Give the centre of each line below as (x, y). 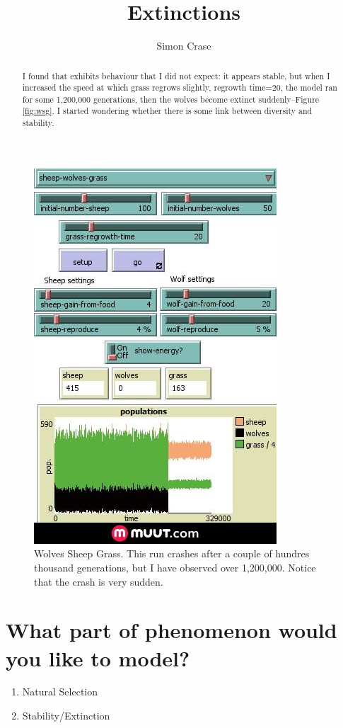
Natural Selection (60, 692)
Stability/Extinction (66, 716)
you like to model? (98, 658)
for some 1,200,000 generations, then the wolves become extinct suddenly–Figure (171, 99)
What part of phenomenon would (171, 630)
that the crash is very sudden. (99, 581)
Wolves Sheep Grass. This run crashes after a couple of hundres (172, 553)
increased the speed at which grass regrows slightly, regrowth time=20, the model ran (180, 87)
